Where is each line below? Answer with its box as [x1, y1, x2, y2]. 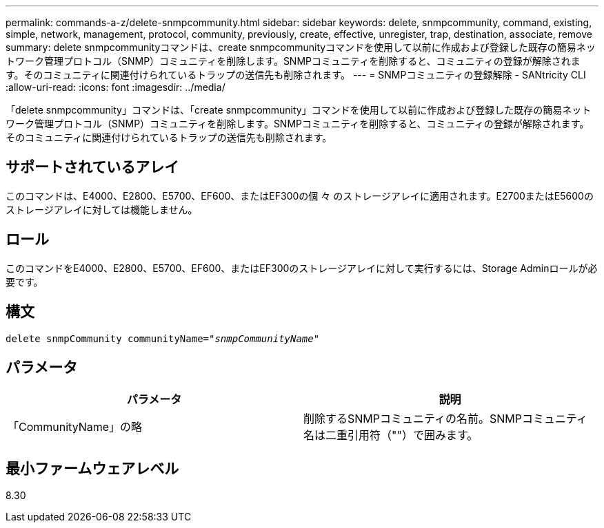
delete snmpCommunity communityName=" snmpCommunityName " [6, 332, 320, 344]
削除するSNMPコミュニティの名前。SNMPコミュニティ [303, 412, 588, 426]
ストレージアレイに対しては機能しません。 [6, 203, 198, 215]
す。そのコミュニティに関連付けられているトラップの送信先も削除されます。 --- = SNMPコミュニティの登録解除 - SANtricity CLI [6, 69, 586, 81]
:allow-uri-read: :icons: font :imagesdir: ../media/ [6, 81, 225, 93]
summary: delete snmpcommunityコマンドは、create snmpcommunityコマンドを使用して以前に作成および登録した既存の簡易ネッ [6, 41, 596, 53]
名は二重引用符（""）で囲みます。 [303, 428, 479, 443]
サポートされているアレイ [6, 158, 179, 176]
